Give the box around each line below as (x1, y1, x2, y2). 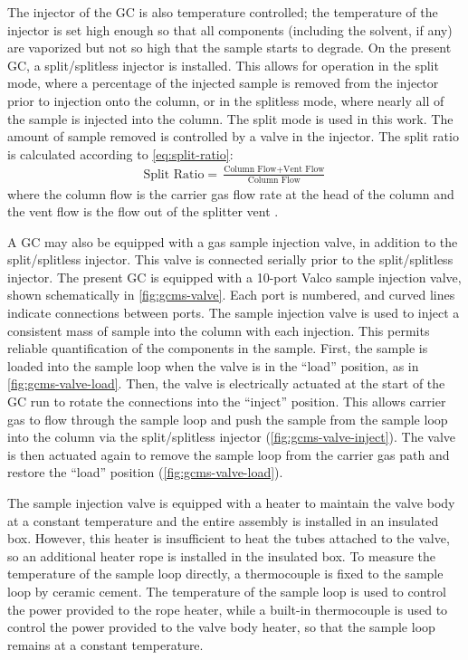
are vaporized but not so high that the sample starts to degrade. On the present (7, 38, 452, 57)
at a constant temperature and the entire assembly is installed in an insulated (7, 511, 439, 530)
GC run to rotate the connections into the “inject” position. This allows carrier (7, 392, 446, 411)
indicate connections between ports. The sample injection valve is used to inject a (7, 303, 460, 322)
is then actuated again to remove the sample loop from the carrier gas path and (7, 445, 450, 464)
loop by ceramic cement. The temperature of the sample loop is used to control (7, 581, 446, 600)
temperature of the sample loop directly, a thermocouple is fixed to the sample (7, 564, 444, 583)
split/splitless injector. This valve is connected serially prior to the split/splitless (7, 250, 454, 269)
